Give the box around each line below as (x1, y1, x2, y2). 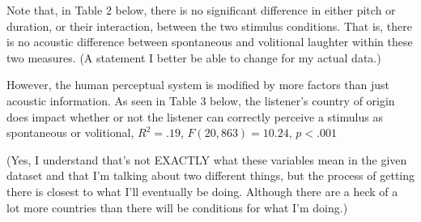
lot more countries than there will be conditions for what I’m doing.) (6, 199, 348, 216)
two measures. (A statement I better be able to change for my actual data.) (6, 49, 381, 66)
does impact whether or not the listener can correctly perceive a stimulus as (6, 108, 383, 125)
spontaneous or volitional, (6, 124, 134, 141)
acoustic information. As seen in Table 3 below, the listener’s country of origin (6, 92, 395, 109)
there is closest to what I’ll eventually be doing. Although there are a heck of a (6, 182, 398, 199)
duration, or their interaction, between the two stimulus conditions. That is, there (6, 17, 413, 34)
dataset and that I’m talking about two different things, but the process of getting (6, 167, 415, 184)
